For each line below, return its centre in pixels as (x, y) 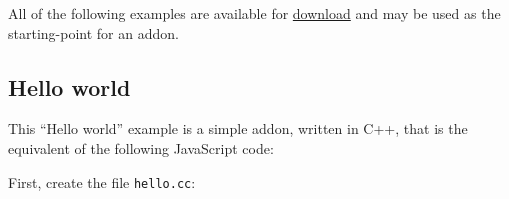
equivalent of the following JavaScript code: (141, 147)
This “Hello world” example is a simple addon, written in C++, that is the (238, 128)
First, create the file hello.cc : (102, 181)
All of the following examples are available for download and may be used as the (254, 13)
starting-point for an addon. (93, 32)
